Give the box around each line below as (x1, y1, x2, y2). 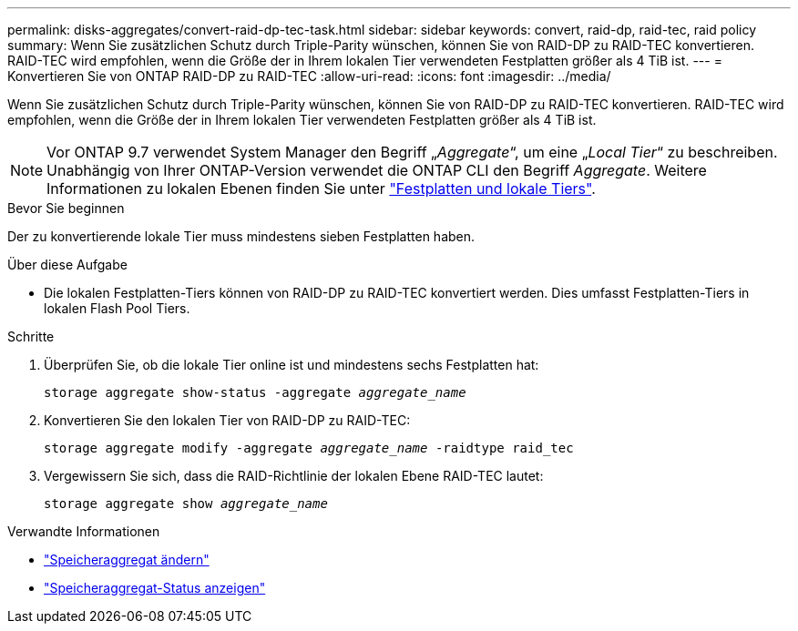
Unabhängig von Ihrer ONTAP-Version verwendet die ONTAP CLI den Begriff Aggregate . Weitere (46, 161, 707, 179)
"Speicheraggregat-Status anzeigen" (44, 580, 266, 595)
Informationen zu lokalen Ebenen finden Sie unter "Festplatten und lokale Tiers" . (46, 179, 596, 198)
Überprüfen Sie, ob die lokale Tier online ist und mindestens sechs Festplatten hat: (44, 357, 539, 372)
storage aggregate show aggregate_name (44, 496, 328, 511)
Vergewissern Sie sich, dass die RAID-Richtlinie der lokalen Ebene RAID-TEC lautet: (44, 468, 544, 483)
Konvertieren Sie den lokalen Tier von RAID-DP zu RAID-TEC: (44, 412, 411, 428)
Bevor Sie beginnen (7, 200, 125, 216)
